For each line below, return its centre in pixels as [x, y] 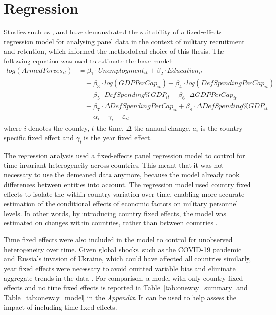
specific [15, 138]
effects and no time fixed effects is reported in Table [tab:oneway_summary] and [126, 287]
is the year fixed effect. [118, 138]
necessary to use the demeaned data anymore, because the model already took [122, 174]
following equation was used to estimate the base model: [89, 60]
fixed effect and [51, 138]
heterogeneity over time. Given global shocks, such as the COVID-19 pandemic [123, 249]
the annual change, [162, 128]
